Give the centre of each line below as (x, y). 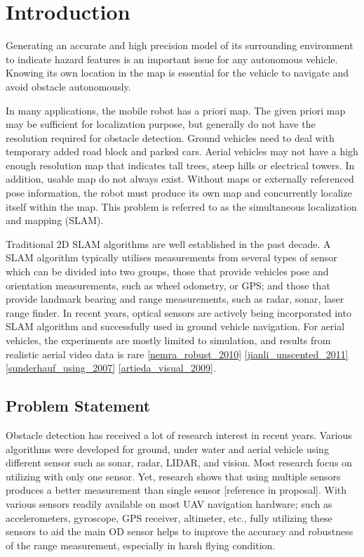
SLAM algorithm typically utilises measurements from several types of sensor (171, 257)
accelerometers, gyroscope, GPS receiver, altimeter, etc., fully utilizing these (169, 517)
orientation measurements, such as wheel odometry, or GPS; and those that (168, 285)
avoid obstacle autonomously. (68, 86)
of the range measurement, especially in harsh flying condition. (141, 545)
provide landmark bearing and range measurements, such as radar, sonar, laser (175, 299)
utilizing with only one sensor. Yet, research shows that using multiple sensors (173, 476)
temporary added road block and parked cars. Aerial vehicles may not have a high (182, 151)
